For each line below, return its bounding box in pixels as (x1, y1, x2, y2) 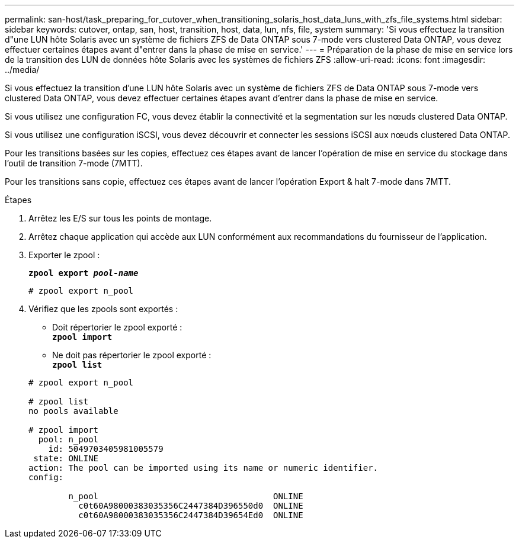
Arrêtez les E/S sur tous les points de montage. (28, 213, 212, 223)
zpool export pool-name (28, 268, 139, 278)
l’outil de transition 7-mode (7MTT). (5, 158, 143, 168)
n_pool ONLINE (68, 491, 303, 501)
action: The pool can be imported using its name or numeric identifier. (28, 463, 379, 473)
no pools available (28, 406, 118, 416)
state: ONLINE (33, 454, 99, 463)
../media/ (5, 65, 40, 75)
